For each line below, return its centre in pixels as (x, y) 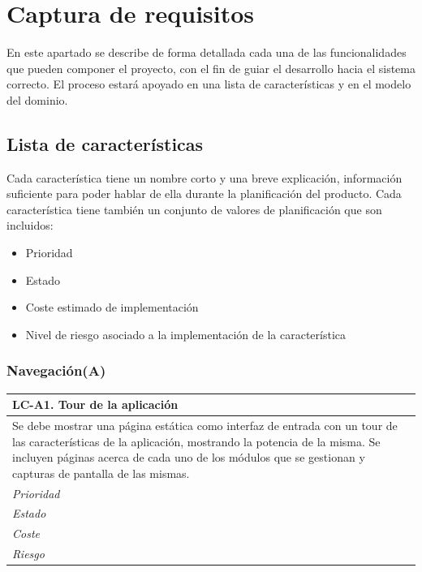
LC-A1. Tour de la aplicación (95, 404)
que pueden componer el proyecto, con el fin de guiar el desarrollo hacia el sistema (211, 68)
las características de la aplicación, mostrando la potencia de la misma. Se (196, 441)
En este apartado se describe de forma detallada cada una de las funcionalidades (207, 52)
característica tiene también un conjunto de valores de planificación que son (194, 209)
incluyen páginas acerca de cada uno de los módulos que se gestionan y (189, 457)
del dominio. (37, 99)
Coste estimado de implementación (112, 307)
